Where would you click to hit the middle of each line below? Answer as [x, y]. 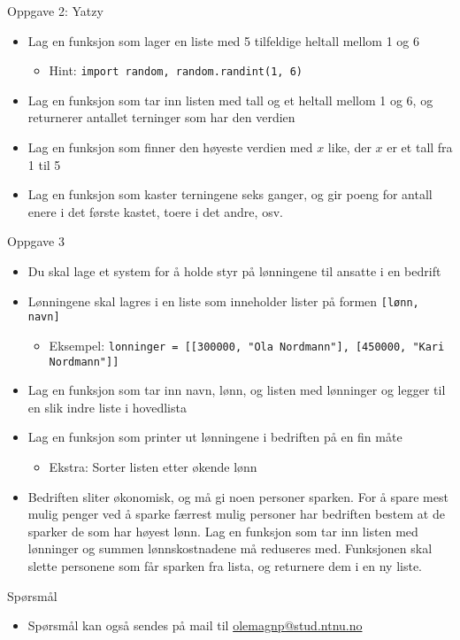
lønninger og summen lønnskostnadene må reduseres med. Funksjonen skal [230, 548]
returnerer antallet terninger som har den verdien [161, 117]
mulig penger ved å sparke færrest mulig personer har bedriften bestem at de [236, 514]
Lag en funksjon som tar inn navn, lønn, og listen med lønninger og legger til [237, 390]
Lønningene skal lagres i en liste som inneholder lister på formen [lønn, [223, 301]
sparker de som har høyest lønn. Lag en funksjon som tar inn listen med [223, 531]
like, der [349, 147]
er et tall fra [420, 147]
